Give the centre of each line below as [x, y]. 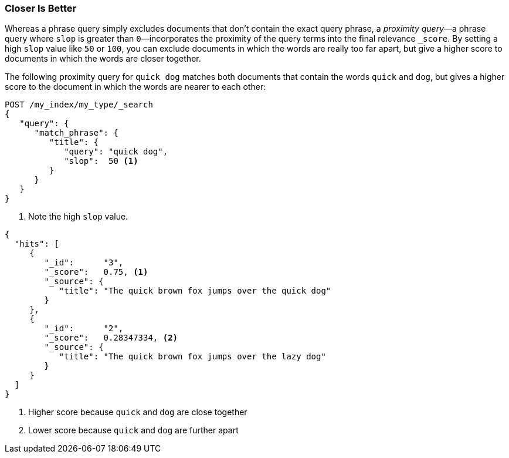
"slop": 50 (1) [101, 161]
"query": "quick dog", [116, 152]
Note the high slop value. [78, 217]
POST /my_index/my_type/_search [79, 105]
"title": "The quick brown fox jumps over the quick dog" [195, 291]
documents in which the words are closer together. [103, 59]
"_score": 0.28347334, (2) [111, 338]
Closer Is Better [41, 8]
